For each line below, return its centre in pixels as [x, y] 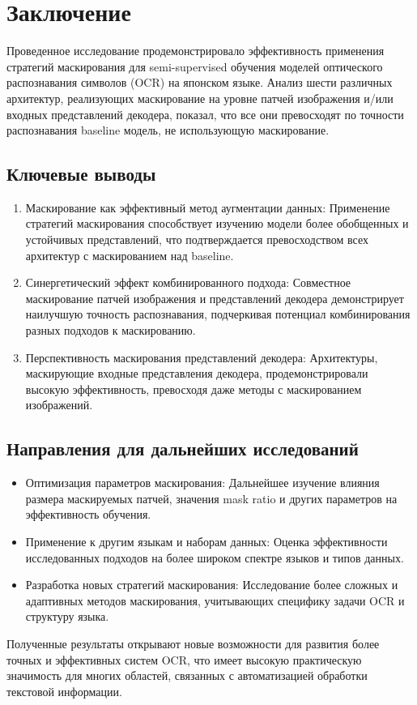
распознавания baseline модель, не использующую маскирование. [168, 130]
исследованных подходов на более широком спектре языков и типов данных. [215, 557]
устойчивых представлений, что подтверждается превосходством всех [197, 239]
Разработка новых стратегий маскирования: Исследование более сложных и [212, 585]
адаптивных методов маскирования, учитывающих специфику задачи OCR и [215, 600]
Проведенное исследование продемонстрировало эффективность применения [196, 51]
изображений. [59, 405]
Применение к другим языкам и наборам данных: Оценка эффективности [206, 541]
